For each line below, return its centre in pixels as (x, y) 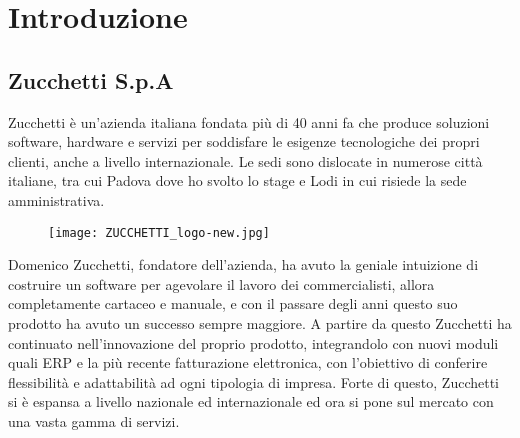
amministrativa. (56, 199)
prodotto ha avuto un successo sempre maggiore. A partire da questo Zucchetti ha (260, 322)
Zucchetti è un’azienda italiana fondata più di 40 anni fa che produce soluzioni (249, 121)
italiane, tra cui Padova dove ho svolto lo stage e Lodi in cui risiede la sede (237, 180)
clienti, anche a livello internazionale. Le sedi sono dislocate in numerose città (245, 160)
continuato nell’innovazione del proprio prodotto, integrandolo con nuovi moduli (253, 342)
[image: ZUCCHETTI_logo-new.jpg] (159, 232)
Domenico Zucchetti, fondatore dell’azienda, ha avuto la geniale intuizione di (243, 264)
